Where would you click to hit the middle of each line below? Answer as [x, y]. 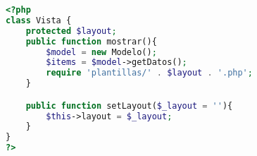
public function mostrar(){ [91, 41]
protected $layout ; [71, 31]
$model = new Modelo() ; [101, 52]
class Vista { [39, 20]
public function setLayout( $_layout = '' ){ [129, 106]
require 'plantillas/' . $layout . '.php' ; [149, 73]
